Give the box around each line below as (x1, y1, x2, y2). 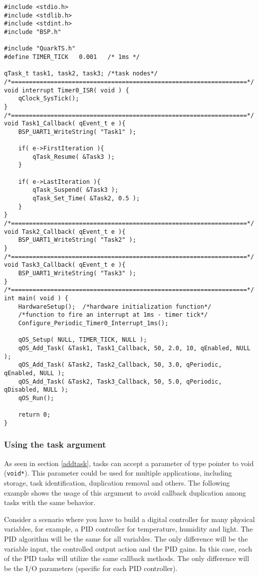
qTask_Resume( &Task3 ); (32, 153, 115, 160)
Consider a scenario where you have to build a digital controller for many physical (4, 514, 255, 524)
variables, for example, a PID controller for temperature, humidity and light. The (4, 524, 253, 534)
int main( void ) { (4, 294, 68, 302)
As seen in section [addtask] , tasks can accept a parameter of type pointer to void (4, 458, 254, 468)
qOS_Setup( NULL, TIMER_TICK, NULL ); (18, 336, 147, 344)
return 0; (18, 411, 51, 419)
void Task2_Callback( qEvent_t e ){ (4, 228, 126, 235)
